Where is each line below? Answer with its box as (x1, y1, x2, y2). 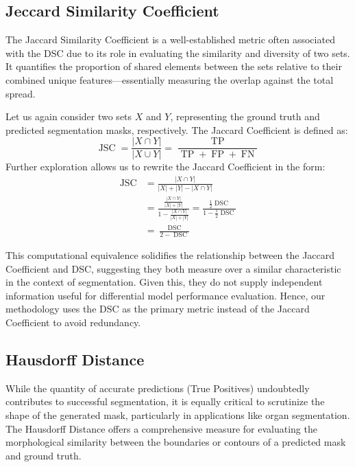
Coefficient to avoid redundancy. (5, 315, 141, 329)
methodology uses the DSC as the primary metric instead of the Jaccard (5, 301, 310, 316)
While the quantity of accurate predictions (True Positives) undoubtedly (5, 380, 310, 395)
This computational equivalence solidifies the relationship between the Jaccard (5, 248, 335, 262)
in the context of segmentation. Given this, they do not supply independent (5, 275, 323, 289)
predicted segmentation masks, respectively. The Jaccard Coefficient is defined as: (5, 122, 348, 137)
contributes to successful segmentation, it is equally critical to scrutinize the (5, 394, 325, 409)
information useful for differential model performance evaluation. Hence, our (5, 288, 326, 302)
